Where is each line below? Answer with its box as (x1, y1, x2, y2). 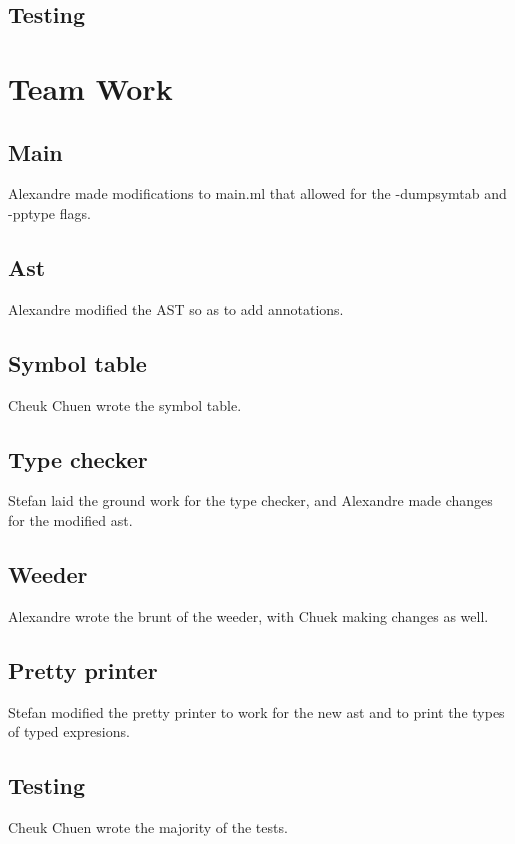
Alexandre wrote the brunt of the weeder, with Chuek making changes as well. (8, 605, 489, 626)
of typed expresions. (8, 721, 130, 742)
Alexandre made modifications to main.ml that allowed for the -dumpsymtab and (8, 183, 507, 204)
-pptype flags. (8, 202, 91, 223)
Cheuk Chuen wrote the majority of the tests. (8, 816, 288, 837)
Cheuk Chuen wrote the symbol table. (8, 394, 242, 415)
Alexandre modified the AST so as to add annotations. (8, 298, 344, 319)
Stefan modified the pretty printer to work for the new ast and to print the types (8, 701, 505, 722)
